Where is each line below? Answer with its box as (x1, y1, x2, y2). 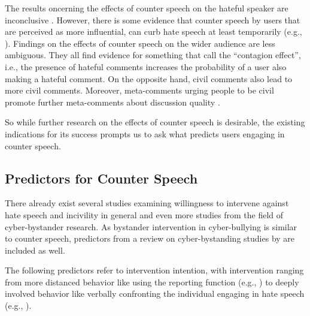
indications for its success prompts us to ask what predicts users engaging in (5, 127, 285, 140)
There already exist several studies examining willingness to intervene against (5, 197, 289, 209)
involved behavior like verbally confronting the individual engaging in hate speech (5, 287, 305, 300)
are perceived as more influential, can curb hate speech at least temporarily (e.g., (5, 25, 302, 38)
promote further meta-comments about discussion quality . (5, 95, 220, 108)
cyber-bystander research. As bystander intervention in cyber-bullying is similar (5, 220, 297, 233)
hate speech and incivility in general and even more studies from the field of (5, 208, 284, 221)
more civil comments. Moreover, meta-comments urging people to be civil (5, 84, 274, 97)
